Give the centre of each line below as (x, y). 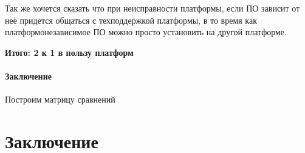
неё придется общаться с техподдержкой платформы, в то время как (131, 20)
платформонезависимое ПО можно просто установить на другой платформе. (146, 32)
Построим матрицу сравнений (60, 99)
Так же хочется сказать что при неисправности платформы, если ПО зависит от (152, 8)
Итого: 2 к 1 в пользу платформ (69, 52)
